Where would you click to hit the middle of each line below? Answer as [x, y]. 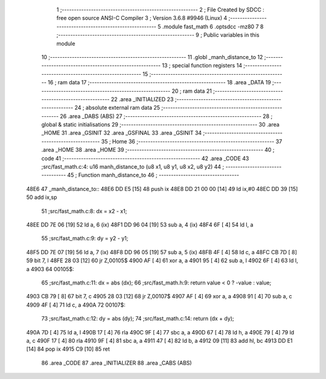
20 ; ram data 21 [192, 91]
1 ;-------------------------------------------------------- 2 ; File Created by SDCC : [161, 10]
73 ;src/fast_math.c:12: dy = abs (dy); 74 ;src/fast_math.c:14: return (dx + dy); [138, 319]
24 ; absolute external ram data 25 [117, 108]
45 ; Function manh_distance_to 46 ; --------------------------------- [153, 175]
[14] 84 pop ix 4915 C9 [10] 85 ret [68, 349]
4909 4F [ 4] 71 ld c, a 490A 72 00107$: [76, 305]
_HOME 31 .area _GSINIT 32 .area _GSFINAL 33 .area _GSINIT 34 [122, 133]
